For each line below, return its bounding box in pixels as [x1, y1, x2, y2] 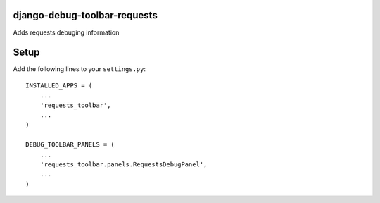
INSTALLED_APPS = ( [25, 81, 93, 90]
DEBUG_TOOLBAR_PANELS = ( [25, 141, 115, 149]
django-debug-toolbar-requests [13, 9, 158, 21]
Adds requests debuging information [13, 28, 120, 37]
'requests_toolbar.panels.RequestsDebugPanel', [39, 160, 208, 168]
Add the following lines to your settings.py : [13, 65, 146, 73]
